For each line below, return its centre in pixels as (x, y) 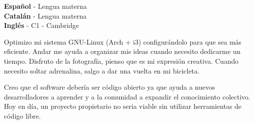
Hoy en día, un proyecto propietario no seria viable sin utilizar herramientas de (123, 106)
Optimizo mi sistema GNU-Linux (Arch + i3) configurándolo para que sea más (123, 41)
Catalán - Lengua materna (45, 15)
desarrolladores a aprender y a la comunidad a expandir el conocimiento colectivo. (127, 96)
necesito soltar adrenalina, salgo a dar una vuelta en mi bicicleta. (102, 70)
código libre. (23, 115)
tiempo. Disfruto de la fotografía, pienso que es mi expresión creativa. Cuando (121, 61)
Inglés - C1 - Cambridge (41, 25)
